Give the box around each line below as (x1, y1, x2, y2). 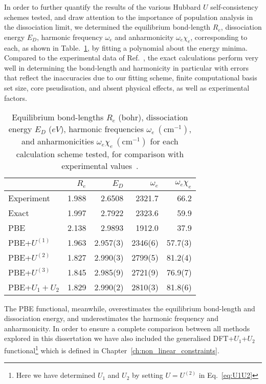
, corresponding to (190, 31, 248, 42)
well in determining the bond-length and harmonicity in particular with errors (4, 62, 249, 73)
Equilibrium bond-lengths (12, 111, 104, 123)
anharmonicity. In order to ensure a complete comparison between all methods (4, 323, 250, 333)
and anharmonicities (21, 135, 94, 147)
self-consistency (210, 2, 258, 12)
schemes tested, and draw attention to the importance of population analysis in (4, 11, 253, 22)
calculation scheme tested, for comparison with (16, 148, 184, 160)
